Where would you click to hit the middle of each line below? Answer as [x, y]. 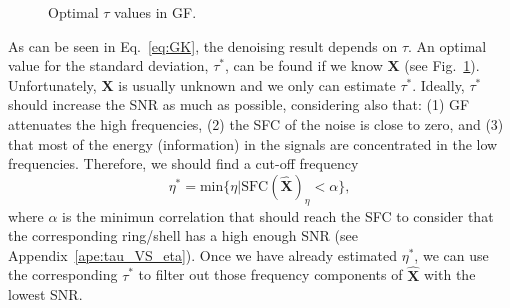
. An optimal [447, 45]
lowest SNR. [45, 294]
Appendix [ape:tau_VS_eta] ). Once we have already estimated [203, 254]
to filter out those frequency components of [270, 274]
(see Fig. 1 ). [442, 65]
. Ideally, [438, 84]
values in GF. [155, 12]
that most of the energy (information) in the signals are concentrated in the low [253, 143]
